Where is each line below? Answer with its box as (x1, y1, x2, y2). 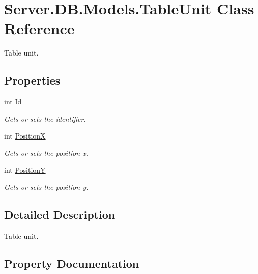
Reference (4, 18, 75, 39)
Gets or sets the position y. (4, 182, 89, 193)
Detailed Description (4, 207, 116, 223)
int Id (4, 96, 22, 107)
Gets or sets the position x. (4, 147, 88, 158)
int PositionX (4, 130, 46, 141)
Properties (4, 72, 61, 88)
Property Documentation (4, 255, 139, 271)
